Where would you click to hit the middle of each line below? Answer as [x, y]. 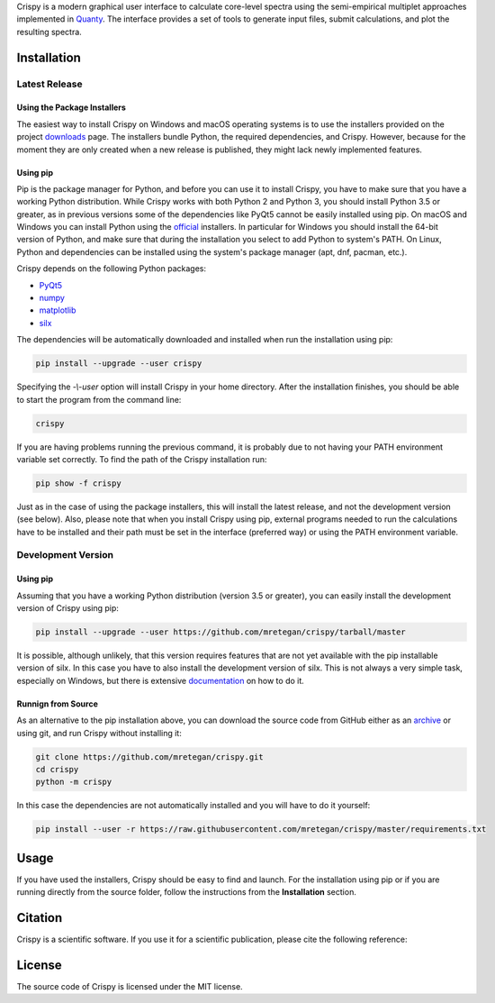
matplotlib [58, 310]
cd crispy [57, 769]
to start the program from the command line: [99, 399]
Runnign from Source [58, 704]
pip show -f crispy [78, 483]
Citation [40, 918]
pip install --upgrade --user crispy [119, 364]
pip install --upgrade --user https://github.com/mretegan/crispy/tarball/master [221, 632]
